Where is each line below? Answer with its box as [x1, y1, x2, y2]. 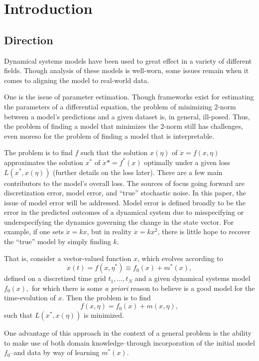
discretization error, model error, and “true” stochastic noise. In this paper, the [4, 187, 246, 198]
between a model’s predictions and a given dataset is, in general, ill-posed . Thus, [4, 111, 250, 121]
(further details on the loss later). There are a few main [53, 167, 223, 177]
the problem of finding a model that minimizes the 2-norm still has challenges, [4, 121, 243, 131]
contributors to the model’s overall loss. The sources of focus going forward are [4, 178, 245, 188]
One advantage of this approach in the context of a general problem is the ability [4, 328, 252, 338]
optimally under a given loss [144, 157, 230, 167]
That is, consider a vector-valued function [4, 253, 131, 263]
